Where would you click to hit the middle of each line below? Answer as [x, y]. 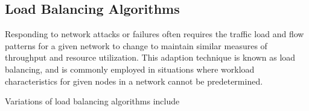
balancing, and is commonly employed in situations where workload [130, 69]
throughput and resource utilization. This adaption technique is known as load [150, 57]
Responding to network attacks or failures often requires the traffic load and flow [154, 34]
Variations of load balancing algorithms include [92, 101]
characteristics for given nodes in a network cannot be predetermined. [134, 81]
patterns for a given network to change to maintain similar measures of [136, 45]
